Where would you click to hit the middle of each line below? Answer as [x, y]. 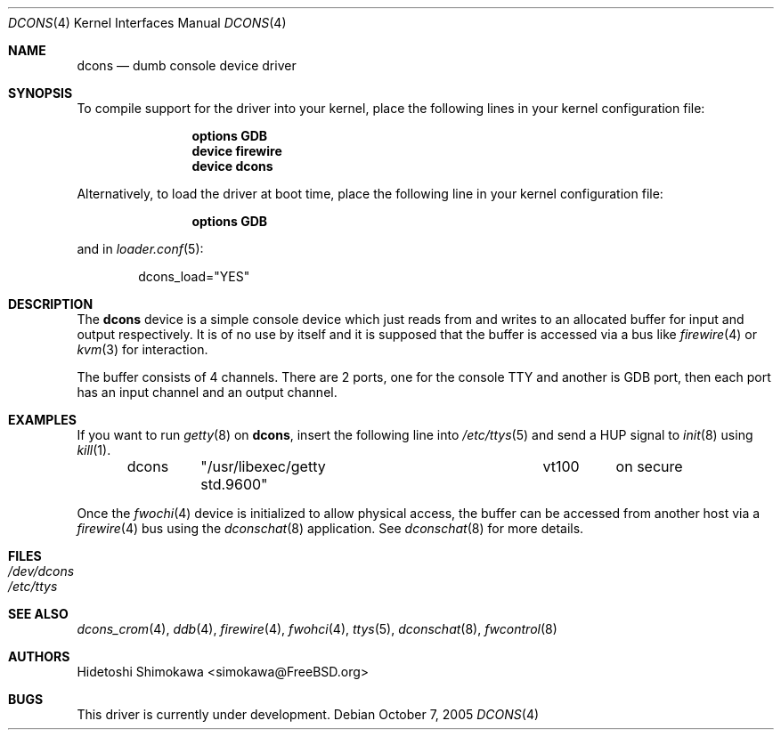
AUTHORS [39, 656]
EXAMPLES [42, 420]
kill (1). [94, 450]
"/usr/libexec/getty [263, 466]
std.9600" [234, 484]
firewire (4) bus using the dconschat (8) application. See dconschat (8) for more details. [330, 528]
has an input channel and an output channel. [207, 392]
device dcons [232, 166]
